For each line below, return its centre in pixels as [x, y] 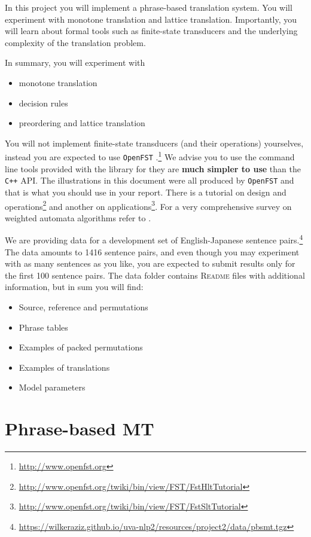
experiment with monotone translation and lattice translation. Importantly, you [151, 19]
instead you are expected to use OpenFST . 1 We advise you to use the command [150, 156]
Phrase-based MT [80, 428]
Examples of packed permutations [81, 347]
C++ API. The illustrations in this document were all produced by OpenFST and [150, 180]
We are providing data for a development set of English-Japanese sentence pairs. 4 [154, 239]
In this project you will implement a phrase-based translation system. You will [149, 7]
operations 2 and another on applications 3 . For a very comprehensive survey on [148, 205]
